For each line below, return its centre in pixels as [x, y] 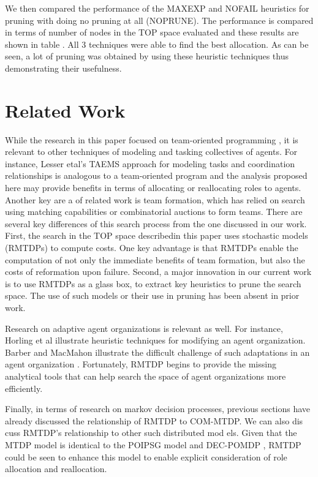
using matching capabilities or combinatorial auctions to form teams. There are [154, 212]
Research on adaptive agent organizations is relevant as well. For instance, [144, 328]
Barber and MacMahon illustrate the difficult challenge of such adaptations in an [157, 352]
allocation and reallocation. [56, 469]
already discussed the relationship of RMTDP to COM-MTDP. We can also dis [154, 420]
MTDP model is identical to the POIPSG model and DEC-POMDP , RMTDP [153, 444]
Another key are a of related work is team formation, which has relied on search [155, 199]
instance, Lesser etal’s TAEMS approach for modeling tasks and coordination [150, 163]
